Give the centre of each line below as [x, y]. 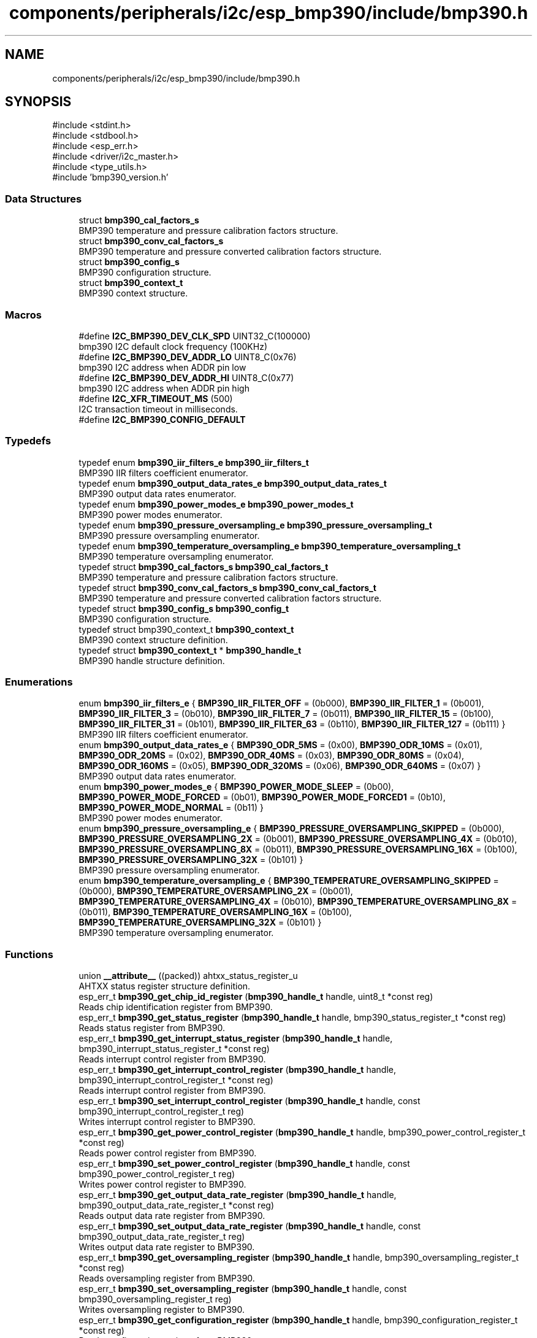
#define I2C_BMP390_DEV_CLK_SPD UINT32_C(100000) [195, 336]
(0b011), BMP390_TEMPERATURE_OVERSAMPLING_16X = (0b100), [215, 912]
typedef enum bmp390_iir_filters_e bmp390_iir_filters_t [194, 462]
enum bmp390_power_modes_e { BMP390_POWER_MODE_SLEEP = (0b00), [236, 787]
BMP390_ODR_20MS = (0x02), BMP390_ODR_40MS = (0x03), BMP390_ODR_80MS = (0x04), [272, 756]
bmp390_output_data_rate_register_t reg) [162, 1237]
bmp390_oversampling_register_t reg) [155, 1299]
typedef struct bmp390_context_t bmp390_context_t [186, 629]
